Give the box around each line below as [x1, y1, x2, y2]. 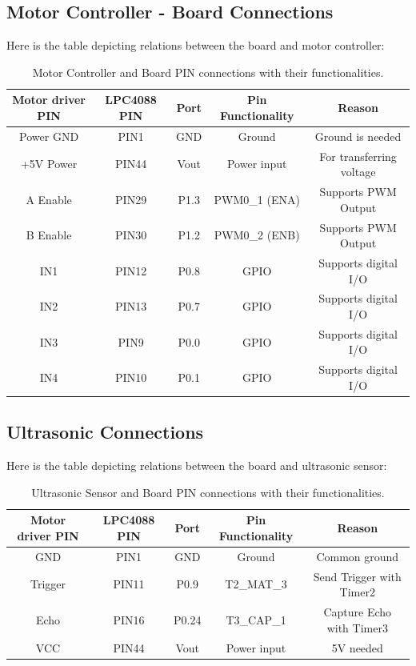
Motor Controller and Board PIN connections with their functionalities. [32, 63, 384, 80]
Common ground [316, 548, 399, 564]
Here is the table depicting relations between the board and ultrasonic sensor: [6, 457, 387, 474]
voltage [340, 163, 376, 180]
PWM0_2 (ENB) [214, 227, 300, 243]
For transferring [319, 147, 397, 164]
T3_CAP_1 [226, 611, 286, 628]
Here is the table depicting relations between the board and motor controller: [6, 37, 385, 54]
